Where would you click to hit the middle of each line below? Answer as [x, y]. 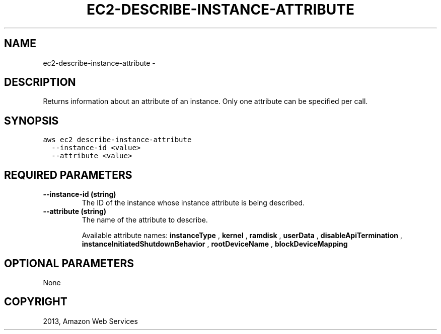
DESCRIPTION [40, 82]
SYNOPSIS [31, 121]
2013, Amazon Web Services [90, 321]
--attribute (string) [75, 211]
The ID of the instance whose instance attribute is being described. [193, 203]
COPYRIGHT [36, 302]
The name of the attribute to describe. [145, 220]
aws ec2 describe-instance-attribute [117, 140]
